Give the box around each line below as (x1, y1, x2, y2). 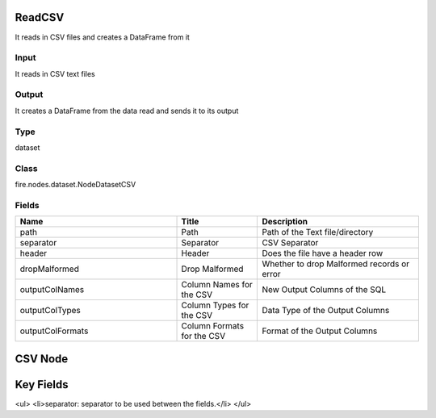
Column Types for (181, 299, 249, 311)
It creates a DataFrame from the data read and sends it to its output (15, 106, 239, 115)
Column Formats (181, 320, 245, 332)
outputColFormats (19, 325, 89, 336)
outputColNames (19, 284, 85, 295)
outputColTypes (19, 305, 81, 316)
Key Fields (15, 378, 69, 391)
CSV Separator (262, 237, 319, 249)
